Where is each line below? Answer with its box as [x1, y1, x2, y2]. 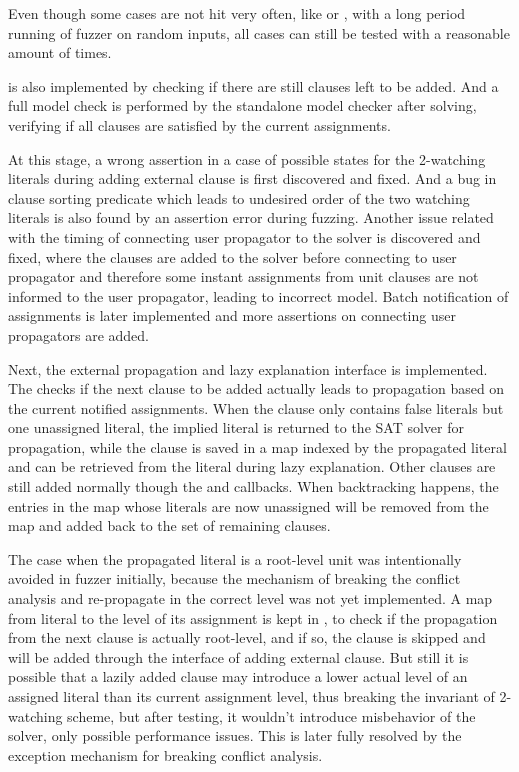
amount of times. [8, 42, 112, 63]
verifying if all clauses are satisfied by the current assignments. [8, 114, 391, 135]
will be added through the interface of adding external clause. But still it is [8, 646, 469, 667]
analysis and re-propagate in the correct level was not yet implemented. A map [8, 588, 493, 609]
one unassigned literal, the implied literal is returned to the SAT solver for [8, 417, 464, 438]
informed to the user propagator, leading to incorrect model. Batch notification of [8, 285, 509, 306]
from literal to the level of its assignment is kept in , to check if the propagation [8, 607, 498, 628]
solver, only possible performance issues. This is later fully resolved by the [8, 725, 462, 746]
